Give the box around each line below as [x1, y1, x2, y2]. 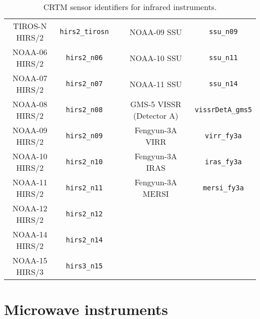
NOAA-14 [12, 228, 47, 240]
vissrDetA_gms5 [194, 106, 252, 114]
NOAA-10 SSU [129, 52, 182, 64]
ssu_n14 [209, 80, 238, 88]
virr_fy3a [204, 132, 242, 140]
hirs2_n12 [65, 210, 103, 218]
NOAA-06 [12, 46, 47, 58]
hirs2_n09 [65, 132, 103, 140]
